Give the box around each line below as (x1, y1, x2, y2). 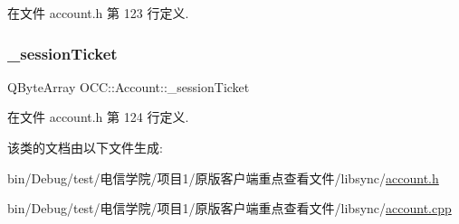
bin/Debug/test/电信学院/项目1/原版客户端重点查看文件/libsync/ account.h (7, 168, 439, 187)
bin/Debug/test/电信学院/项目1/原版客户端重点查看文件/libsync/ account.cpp (7, 199, 452, 218)
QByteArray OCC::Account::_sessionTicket (7, 77, 250, 96)
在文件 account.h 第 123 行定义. (7, 4, 189, 22)
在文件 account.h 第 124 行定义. (7, 107, 189, 126)
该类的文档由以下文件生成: (7, 138, 163, 156)
